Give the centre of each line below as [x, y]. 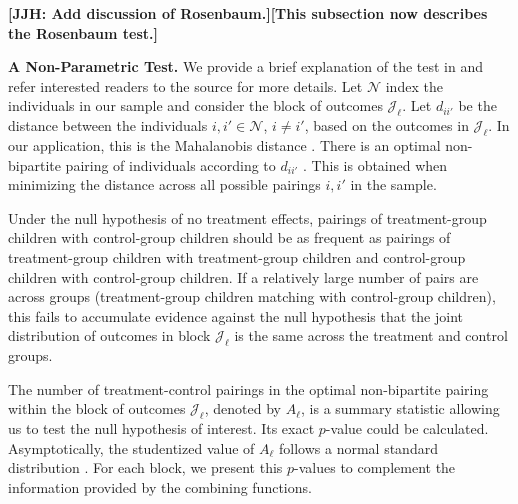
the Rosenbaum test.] [83, 32]
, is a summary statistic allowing [400, 408]
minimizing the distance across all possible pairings [164, 184]
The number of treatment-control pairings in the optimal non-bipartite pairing [248, 388]
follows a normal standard [358, 447]
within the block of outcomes [97, 408]
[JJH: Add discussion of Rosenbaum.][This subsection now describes [248, 13]
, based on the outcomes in [386, 125]
